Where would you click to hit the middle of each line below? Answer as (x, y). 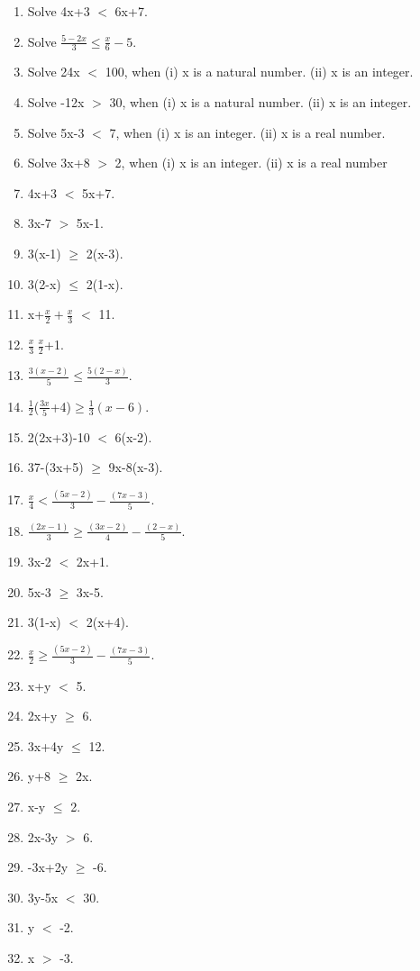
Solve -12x (56, 102)
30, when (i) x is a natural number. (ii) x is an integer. (260, 102)
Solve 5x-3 (56, 132)
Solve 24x (54, 72)
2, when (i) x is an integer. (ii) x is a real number (251, 163)
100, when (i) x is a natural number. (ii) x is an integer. (259, 72)
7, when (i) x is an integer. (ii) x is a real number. (247, 132)
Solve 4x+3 (59, 11)
